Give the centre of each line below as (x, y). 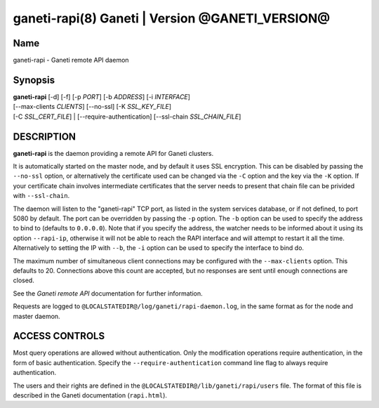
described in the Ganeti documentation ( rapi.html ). (90, 395)
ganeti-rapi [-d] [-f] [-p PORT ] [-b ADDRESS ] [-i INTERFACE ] (102, 97)
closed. (24, 280)
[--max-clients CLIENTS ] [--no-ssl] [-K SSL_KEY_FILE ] (92, 107)
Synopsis (34, 80)
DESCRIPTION (45, 137)
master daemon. (36, 316)
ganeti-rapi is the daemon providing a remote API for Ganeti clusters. (113, 153)
